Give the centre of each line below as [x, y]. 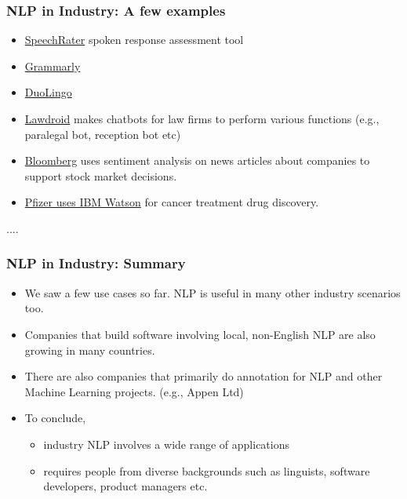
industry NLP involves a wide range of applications [166, 444]
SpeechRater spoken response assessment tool [134, 40]
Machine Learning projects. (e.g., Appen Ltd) [134, 391]
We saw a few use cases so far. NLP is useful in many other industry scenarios [213, 292]
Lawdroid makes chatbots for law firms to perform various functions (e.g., [202, 118]
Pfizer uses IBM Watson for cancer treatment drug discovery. [172, 202]
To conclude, [55, 418]
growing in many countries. [90, 350]
